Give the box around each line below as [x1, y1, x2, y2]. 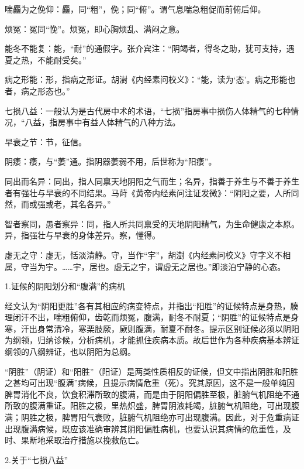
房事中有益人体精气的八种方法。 [57, 116, 181, 128]
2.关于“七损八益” [5, 453, 68, 465]
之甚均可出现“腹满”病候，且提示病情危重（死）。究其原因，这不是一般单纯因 [5, 376, 295, 389]
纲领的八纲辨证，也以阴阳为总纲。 [5, 345, 136, 358]
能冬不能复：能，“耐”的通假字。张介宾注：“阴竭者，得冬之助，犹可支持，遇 [5, 42, 295, 54]
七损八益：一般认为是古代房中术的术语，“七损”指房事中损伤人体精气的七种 [5, 104, 291, 117]
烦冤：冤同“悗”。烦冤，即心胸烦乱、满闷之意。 [5, 22, 185, 35]
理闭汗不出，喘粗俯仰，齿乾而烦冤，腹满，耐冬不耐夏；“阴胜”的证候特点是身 [5, 311, 299, 323]
